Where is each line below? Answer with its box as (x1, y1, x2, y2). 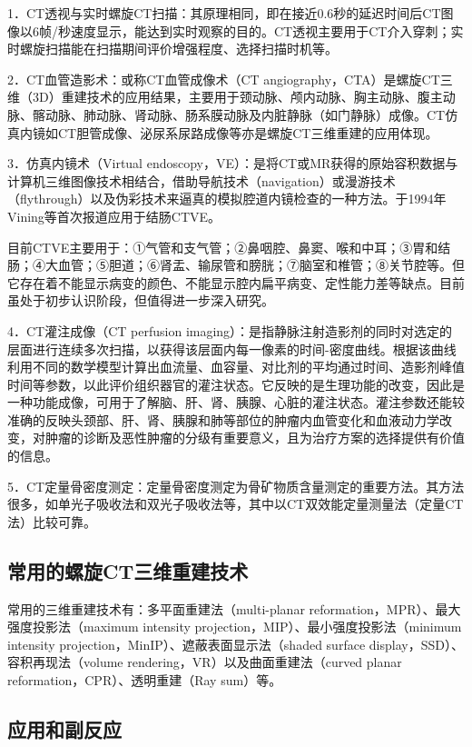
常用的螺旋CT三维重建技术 (7, 556, 249, 584)
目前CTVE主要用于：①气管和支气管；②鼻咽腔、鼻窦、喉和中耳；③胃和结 (7, 237, 451, 256)
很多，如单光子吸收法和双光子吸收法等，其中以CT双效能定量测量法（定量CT (7, 494, 464, 513)
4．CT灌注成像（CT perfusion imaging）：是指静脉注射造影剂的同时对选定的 (7, 321, 453, 340)
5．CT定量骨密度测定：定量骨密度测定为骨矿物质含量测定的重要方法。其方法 (7, 476, 465, 495)
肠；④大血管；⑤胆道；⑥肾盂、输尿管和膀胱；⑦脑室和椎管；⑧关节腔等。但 (7, 255, 465, 274)
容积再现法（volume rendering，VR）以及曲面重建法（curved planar (7, 652, 402, 672)
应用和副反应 (7, 715, 122, 742)
